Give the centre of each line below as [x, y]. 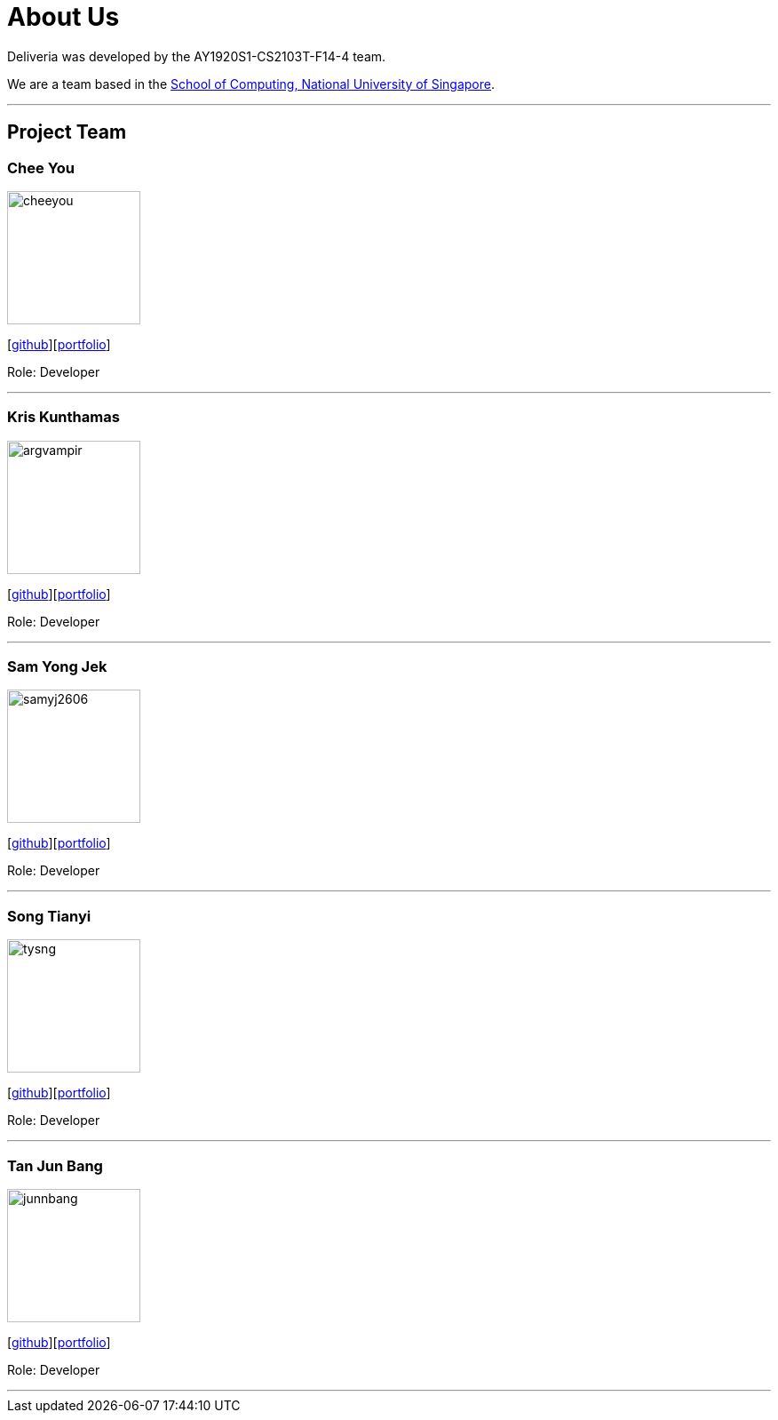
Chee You [41, 168]
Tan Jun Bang [55, 1165]
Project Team [67, 132]
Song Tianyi [49, 916]
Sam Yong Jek [57, 667]
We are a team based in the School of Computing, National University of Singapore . [251, 84]
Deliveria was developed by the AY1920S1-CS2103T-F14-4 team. [197, 56]
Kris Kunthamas [64, 417]
